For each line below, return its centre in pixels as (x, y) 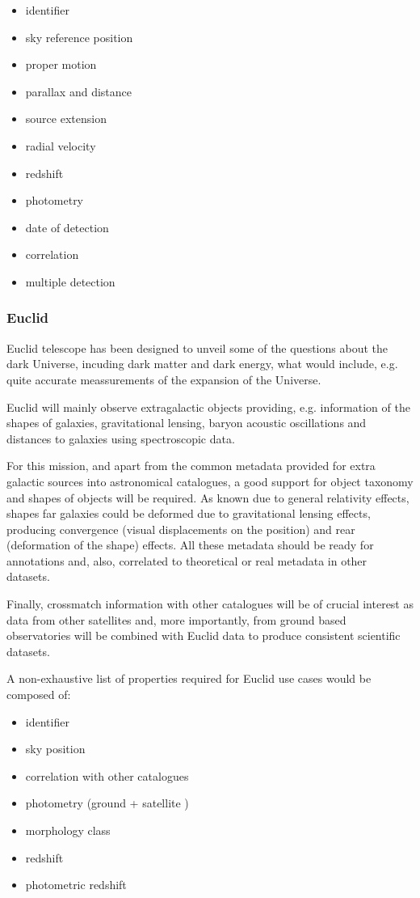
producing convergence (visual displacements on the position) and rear (181, 529)
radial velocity (61, 145)
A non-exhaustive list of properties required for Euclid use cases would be (189, 678)
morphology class (68, 830)
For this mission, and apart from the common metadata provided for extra (191, 466)
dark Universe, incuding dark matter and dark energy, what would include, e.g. (202, 364)
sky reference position (79, 37)
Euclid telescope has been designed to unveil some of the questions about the (197, 347)
